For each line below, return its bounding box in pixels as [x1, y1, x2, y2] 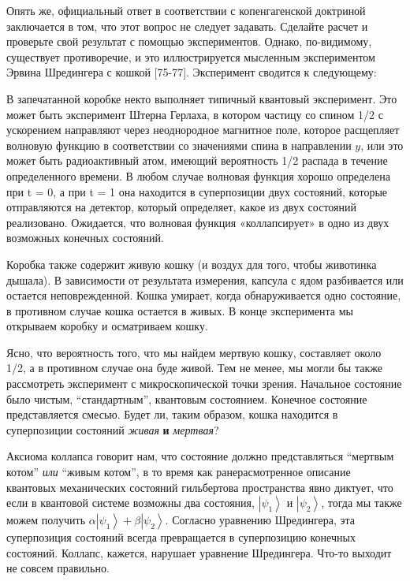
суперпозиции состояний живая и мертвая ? [6, 421, 219, 438]
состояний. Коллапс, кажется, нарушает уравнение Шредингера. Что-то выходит [6, 544, 392, 561]
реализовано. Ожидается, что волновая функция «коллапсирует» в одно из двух [6, 214, 389, 230]
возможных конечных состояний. [6, 229, 164, 246]
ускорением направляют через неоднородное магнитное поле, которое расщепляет [6, 121, 400, 138]
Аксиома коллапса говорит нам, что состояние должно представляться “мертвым [6, 448, 394, 464]
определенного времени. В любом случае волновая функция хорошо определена [6, 167, 391, 184]
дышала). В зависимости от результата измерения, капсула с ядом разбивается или [6, 271, 404, 288]
